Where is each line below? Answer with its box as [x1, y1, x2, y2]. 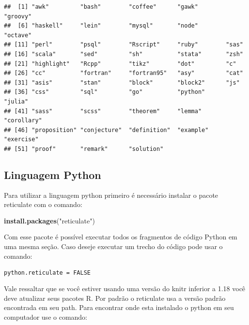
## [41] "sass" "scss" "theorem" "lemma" [4, 107, 202, 115]
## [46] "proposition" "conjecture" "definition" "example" [4, 126, 209, 133]
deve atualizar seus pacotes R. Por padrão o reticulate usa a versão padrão [4, 293, 226, 303]
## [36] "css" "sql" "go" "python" [4, 89, 205, 96]
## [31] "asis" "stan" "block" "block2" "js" [4, 79, 240, 86]
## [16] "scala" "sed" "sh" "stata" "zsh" [4, 50, 243, 58]
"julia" [4, 98, 29, 105]
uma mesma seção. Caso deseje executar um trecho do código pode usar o [4, 241, 223, 251]
